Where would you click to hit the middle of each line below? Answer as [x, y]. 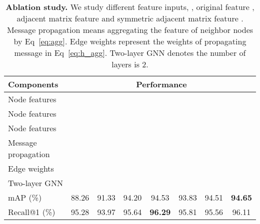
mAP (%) [25, 197]
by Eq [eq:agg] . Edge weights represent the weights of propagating [130, 41]
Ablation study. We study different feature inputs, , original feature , [130, 7]
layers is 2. [130, 64]
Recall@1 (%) [32, 212]
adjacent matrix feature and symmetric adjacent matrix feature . [130, 18]
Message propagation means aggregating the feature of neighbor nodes [130, 30]
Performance [161, 84]
